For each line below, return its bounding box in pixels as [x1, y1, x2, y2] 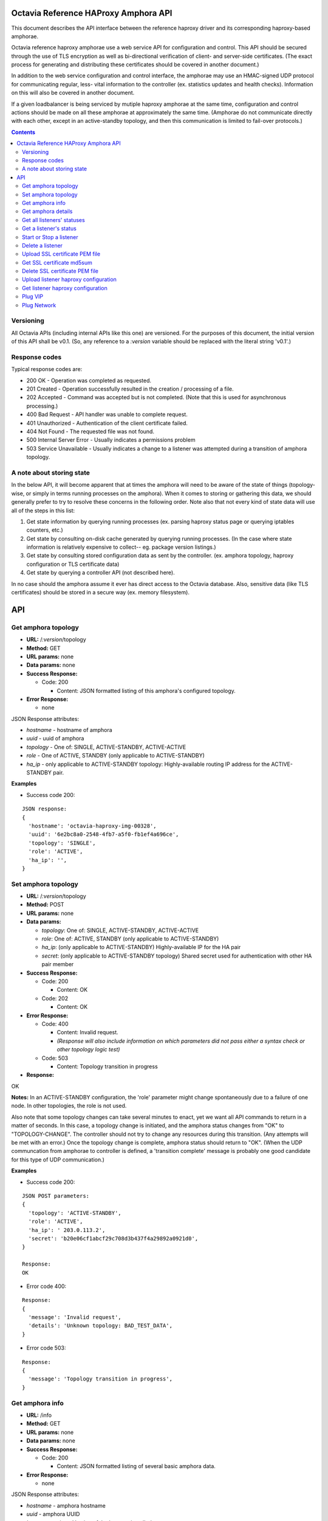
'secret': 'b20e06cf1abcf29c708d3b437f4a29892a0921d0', [28, 1235, 199, 1242]
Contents [11, 128, 36, 136]
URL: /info [26, 1411, 52, 1419]
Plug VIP [22, 293, 44, 301]
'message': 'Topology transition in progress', [28, 1376, 173, 1382]
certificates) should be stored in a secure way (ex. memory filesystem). [11, 589, 190, 596]
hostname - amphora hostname [26, 1502, 106, 1509]
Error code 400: [26, 1283, 67, 1290]
